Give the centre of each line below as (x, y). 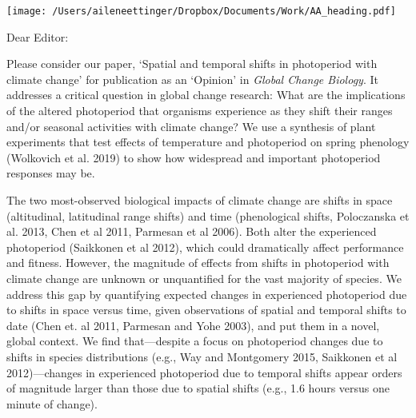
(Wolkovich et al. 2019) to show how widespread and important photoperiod (194, 157)
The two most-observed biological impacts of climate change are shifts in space (200, 200)
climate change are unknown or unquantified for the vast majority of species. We (204, 278)
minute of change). (52, 403)
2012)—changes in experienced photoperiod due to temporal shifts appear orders (204, 372)
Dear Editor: (38, 36)
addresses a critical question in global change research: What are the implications (206, 95)
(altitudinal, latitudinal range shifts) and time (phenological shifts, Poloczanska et (208, 215)
